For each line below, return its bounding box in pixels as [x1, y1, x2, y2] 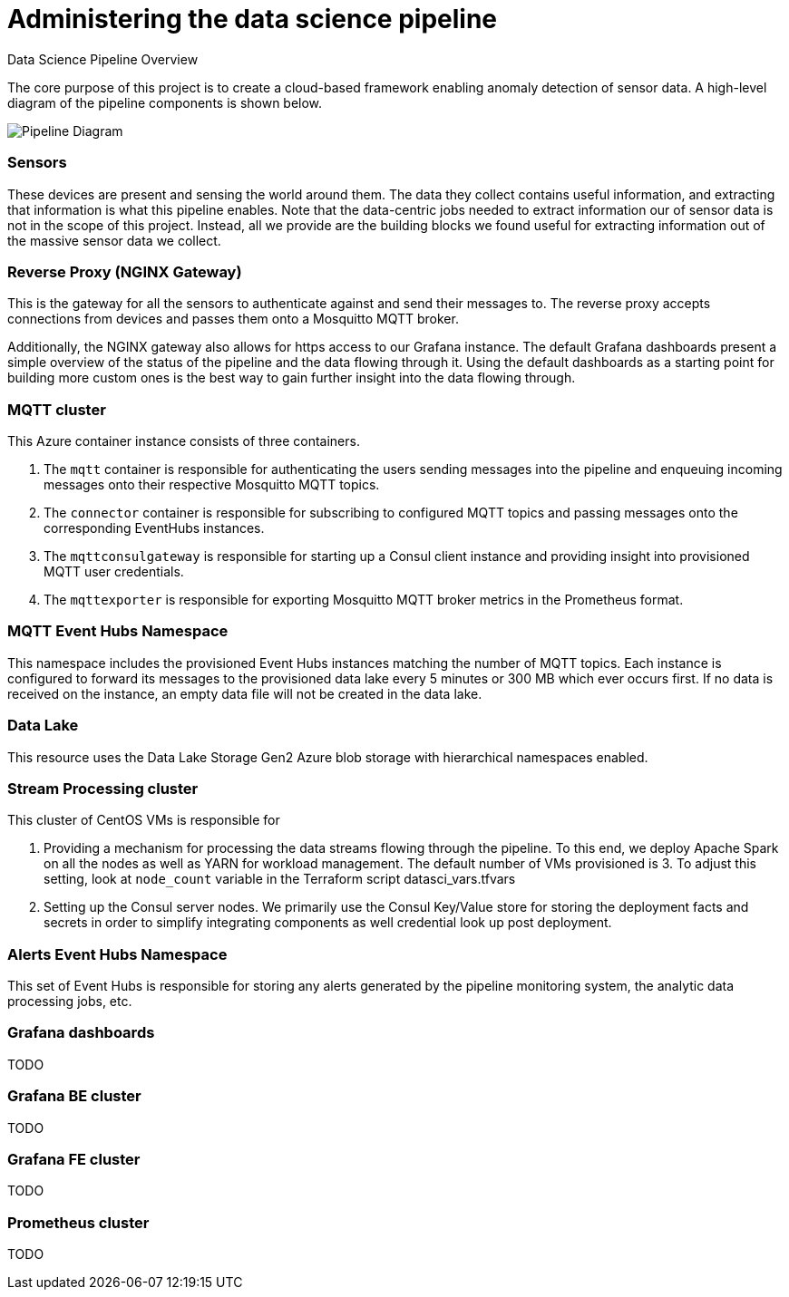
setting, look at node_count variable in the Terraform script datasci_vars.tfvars [44, 871, 516, 887]
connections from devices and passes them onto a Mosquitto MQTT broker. [7, 311, 459, 327]
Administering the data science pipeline [7, 4, 498, 34]
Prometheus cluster [7, 1213, 150, 1232]
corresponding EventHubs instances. [44, 520, 265, 536]
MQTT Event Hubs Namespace [7, 622, 229, 641]
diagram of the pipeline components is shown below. [7, 94, 323, 111]
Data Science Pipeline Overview [7, 51, 199, 67]
